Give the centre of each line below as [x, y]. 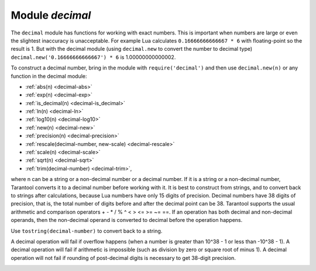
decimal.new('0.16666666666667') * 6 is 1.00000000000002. [93, 57]
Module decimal [51, 15]
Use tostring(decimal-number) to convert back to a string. [87, 231]
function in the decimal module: [49, 76]
